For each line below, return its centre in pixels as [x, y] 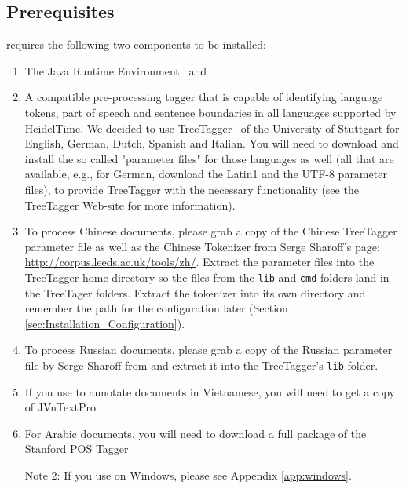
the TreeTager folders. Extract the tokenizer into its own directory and [195, 292]
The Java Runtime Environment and [116, 70]
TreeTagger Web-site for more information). [130, 204]
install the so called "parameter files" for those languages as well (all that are [209, 158]
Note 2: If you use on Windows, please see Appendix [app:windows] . [188, 474]
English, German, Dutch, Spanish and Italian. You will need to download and [212, 143]
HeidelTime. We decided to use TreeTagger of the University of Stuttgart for [212, 128]
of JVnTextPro [60, 407]
